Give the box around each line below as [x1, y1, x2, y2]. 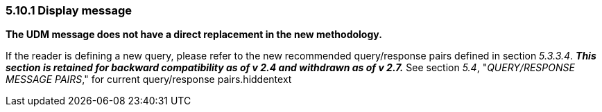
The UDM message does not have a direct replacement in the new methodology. [6, 28, 382, 41]
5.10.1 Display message [6, 3, 132, 17]
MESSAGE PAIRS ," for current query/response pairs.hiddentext [6, 73, 292, 86]
